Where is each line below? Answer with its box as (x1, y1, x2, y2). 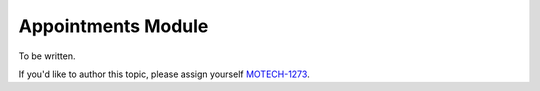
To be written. (18, 50, 76, 62)
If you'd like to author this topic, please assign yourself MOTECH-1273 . (18, 68, 310, 80)
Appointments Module (18, 15, 209, 37)
